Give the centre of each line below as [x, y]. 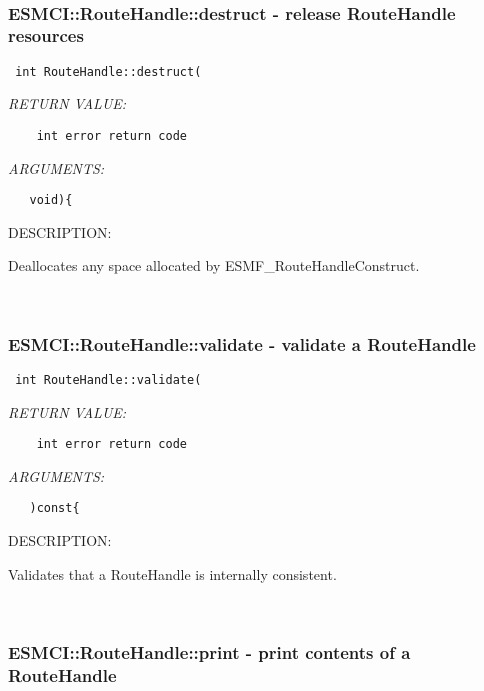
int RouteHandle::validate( [108, 379]
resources [46, 35]
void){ [51, 200]
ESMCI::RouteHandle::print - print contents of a [209, 651]
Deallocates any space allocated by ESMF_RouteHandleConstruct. [214, 265]
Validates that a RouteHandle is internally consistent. [172, 573]
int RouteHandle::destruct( [108, 71]
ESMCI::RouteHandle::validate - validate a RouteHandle [242, 343]
